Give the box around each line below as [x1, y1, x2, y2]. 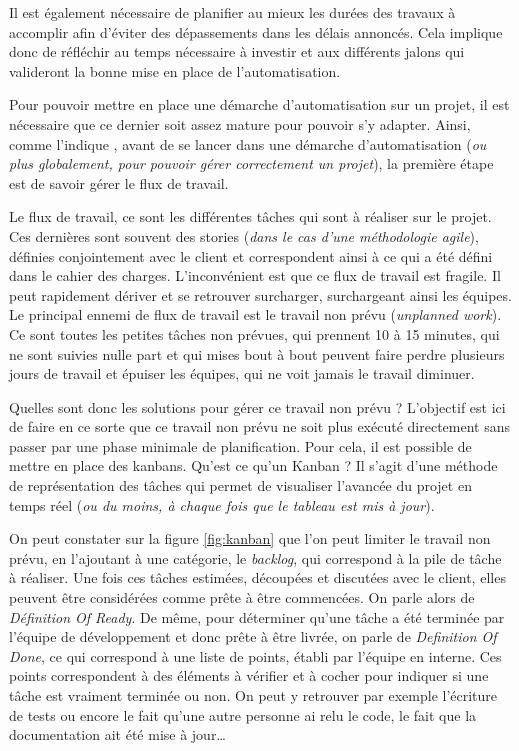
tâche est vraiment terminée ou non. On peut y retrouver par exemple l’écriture [9, 685, 498, 705]
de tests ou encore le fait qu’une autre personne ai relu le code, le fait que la [9, 704, 477, 725]
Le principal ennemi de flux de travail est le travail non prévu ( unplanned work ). [9, 304, 502, 325]
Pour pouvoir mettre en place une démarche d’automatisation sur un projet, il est [9, 94, 510, 115]
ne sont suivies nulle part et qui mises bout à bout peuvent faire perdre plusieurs [9, 343, 505, 364]
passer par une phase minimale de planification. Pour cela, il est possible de [9, 435, 472, 456]
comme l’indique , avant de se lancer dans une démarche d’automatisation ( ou [9, 133, 487, 154]
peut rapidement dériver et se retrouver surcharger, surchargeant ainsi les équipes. [9, 284, 512, 305]
